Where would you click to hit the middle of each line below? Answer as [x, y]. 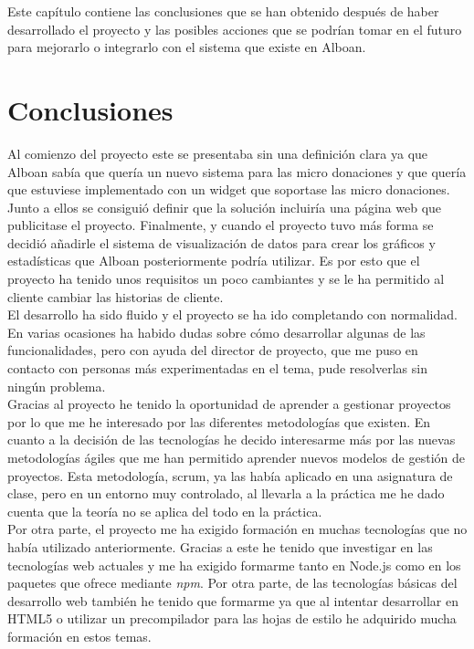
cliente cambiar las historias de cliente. [116, 296]
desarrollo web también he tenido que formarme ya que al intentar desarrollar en [233, 600]
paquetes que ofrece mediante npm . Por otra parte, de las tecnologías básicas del [232, 583]
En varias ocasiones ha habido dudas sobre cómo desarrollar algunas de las [216, 332]
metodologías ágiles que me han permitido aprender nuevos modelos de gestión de [236, 457]
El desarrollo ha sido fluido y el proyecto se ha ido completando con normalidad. [232, 314]
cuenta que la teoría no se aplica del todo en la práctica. [165, 511]
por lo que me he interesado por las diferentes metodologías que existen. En [219, 421]
